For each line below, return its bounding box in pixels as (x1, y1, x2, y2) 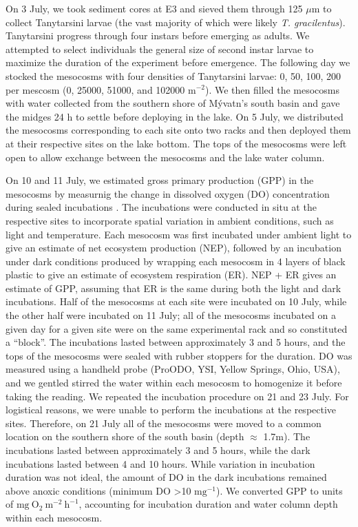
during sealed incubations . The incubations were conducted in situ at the (6, 200, 317, 214)
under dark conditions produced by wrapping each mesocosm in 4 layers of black (6, 254, 346, 268)
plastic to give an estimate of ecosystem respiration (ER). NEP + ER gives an (6, 267, 337, 282)
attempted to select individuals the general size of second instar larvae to (6, 41, 314, 56)
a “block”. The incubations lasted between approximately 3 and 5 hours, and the (6, 335, 346, 349)
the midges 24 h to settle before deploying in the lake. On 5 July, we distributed (6, 109, 344, 123)
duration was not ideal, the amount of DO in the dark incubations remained (6, 470, 327, 484)
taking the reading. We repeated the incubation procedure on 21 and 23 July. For (6, 389, 349, 403)
